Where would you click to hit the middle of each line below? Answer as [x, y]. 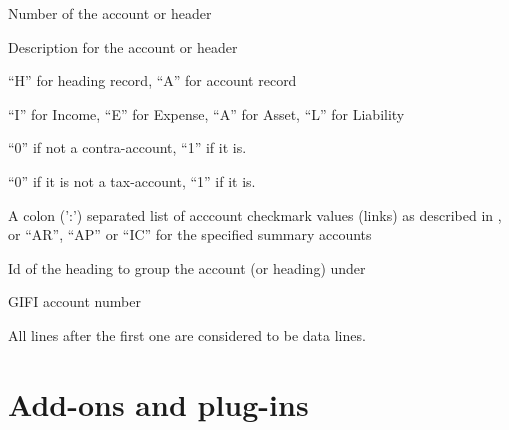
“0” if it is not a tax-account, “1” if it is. [132, 180]
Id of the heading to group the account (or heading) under [187, 267]
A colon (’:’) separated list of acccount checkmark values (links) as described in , [255, 214]
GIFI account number [74, 301]
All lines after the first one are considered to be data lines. [187, 334]
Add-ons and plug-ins [158, 403]
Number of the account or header [110, 13]
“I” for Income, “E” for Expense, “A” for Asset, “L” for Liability [206, 113]
